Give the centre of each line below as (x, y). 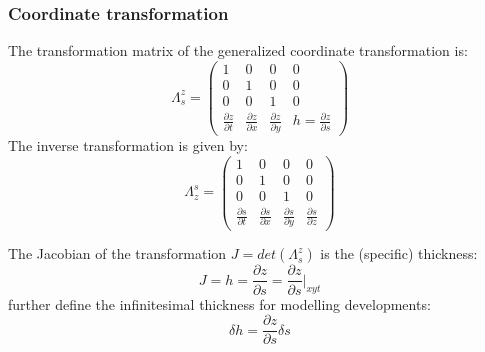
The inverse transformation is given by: (128, 144)
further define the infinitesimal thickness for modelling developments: (219, 303)
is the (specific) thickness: (399, 253)
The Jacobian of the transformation (117, 253)
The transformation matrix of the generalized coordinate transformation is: (238, 50)
